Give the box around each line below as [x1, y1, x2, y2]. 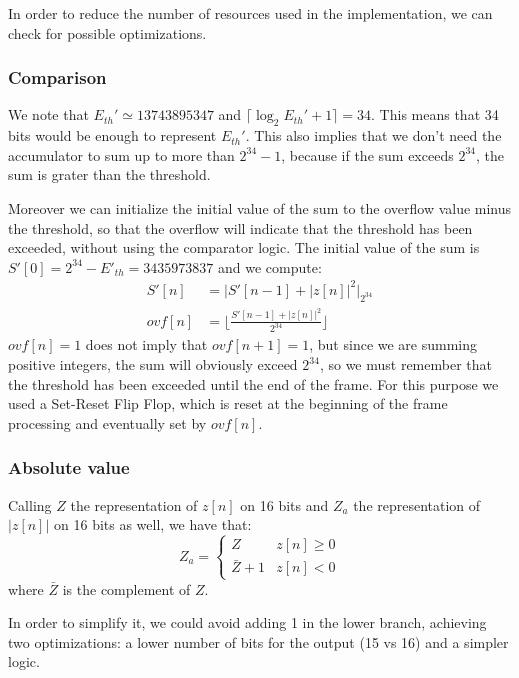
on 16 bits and [240, 494, 329, 515]
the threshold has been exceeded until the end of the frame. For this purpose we [8, 373, 499, 394]
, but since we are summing [309, 334, 478, 355]
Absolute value [8, 455, 130, 480]
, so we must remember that [319, 354, 492, 375]
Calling [8, 494, 52, 515]
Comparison [8, 65, 107, 90]
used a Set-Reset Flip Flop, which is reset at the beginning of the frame [8, 393, 448, 414]
